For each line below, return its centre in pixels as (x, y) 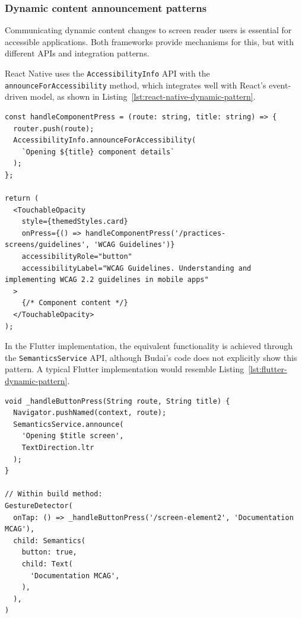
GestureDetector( (39, 506)
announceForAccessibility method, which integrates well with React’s (136, 85)
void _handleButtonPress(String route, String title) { (117, 401)
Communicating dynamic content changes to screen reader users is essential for (148, 30)
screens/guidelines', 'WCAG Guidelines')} (90, 245)
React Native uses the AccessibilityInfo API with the (107, 73)
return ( (22, 199)
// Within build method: (54, 494)
